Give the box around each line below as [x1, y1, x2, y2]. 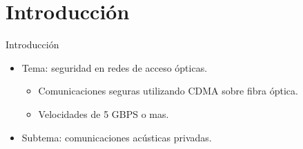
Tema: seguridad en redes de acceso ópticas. [21, 60, 208, 74]
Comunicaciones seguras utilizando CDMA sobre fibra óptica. [38, 83, 298, 98]
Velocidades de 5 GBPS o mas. [38, 106, 169, 121]
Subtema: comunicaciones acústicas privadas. [21, 130, 212, 144]
